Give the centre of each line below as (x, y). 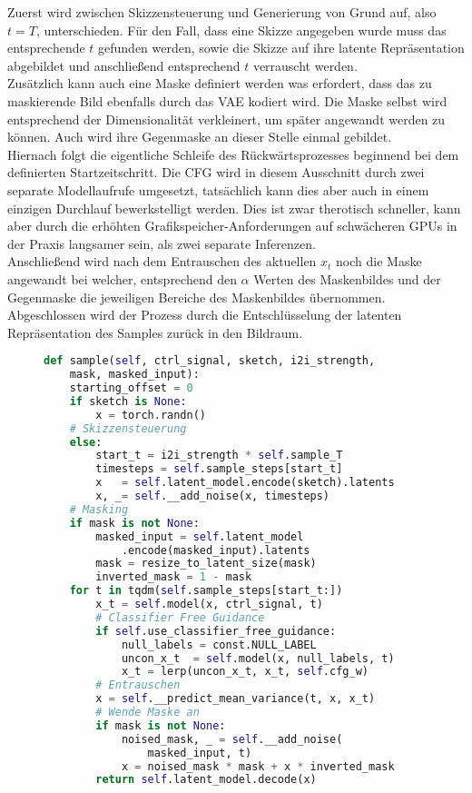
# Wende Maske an (147, 713)
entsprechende (46, 48)
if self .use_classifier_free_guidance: (216, 631)
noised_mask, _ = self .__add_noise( (232, 739)
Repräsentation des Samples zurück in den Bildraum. (155, 332)
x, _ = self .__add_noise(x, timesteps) (213, 496)
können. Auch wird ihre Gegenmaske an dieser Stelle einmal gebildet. (200, 137)
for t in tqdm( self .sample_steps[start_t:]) (206, 591)
